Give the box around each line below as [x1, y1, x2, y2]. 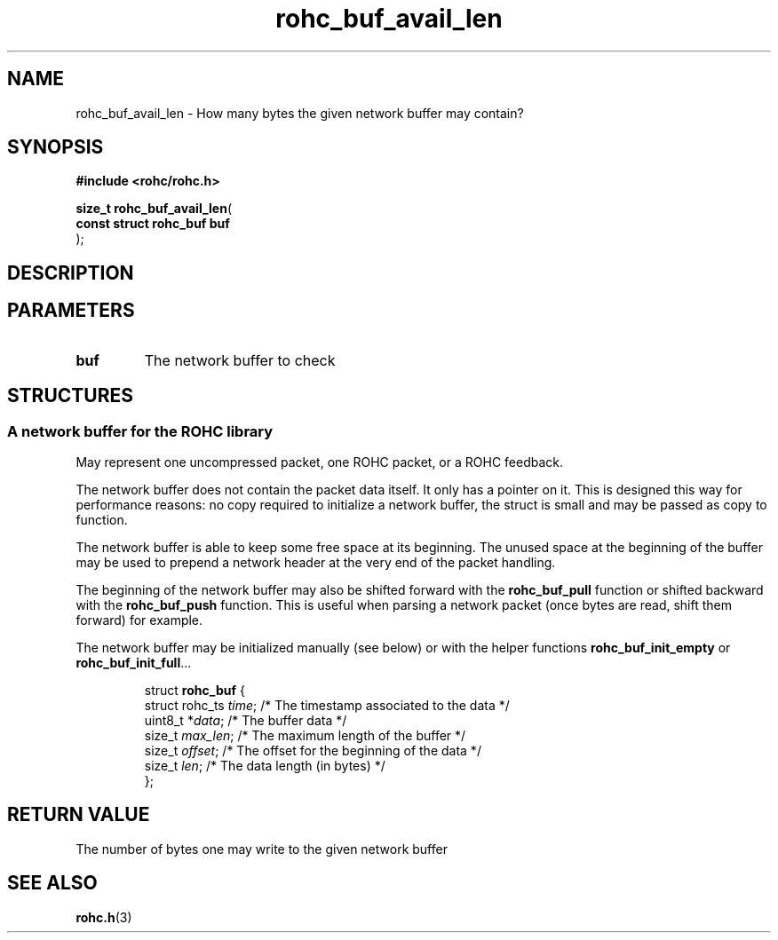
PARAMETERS [7, 299, 135, 322]
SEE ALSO [7, 872, 98, 895]
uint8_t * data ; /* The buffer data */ [144, 712, 347, 728]
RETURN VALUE [7, 803, 150, 826]
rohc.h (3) [75, 909, 132, 925]
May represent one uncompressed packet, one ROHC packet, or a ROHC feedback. [75, 454, 563, 470]
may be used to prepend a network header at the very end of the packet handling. [75, 554, 556, 570]
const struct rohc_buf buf [75, 216, 230, 232]
